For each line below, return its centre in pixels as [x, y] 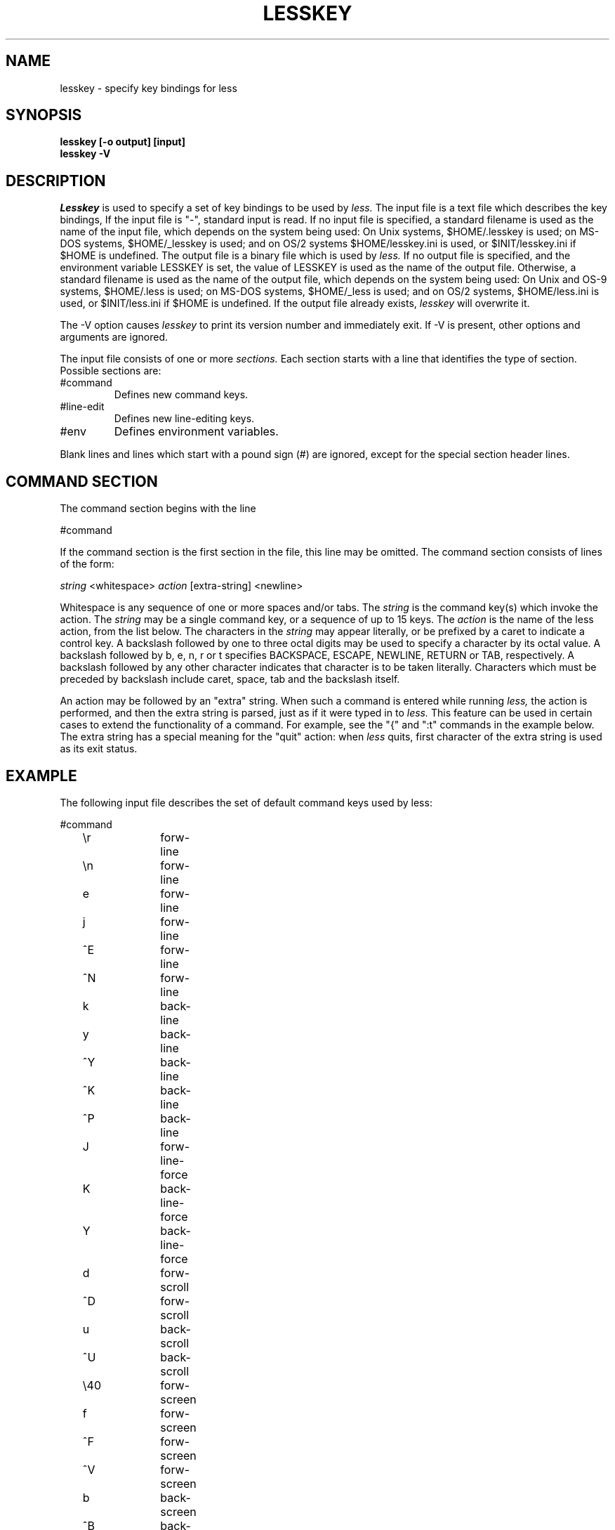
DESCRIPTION [56, 181]
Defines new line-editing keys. [184, 419]
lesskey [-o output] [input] [123, 142]
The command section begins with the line [158, 509]
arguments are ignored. [114, 337]
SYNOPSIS [44, 115]
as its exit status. [99, 749]
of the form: [87, 564]
